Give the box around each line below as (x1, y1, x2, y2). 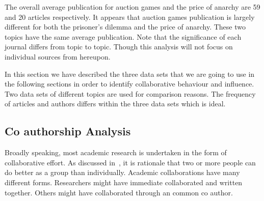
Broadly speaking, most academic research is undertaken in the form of (5, 147, 227, 158)
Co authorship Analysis (5, 123, 131, 139)
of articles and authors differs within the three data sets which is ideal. (5, 98, 226, 109)
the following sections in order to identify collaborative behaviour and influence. (5, 78, 254, 89)
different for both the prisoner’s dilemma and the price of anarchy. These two (5, 21, 246, 32)
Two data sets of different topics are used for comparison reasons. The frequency (5, 88, 256, 99)
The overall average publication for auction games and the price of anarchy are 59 (5, 2, 260, 12)
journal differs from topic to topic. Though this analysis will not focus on (5, 41, 233, 52)
